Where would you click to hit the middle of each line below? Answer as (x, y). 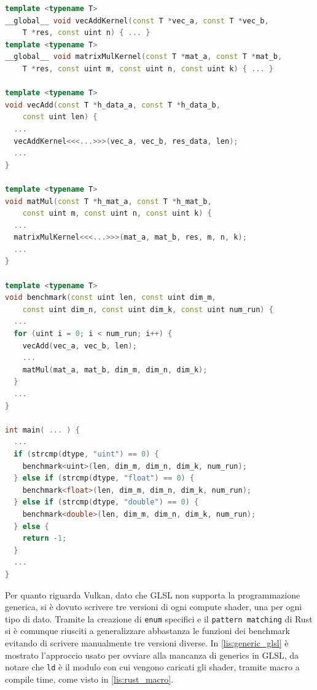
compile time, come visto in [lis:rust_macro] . (89, 679)
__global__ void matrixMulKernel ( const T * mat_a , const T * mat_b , (144, 57)
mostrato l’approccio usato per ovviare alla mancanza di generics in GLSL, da (152, 655)
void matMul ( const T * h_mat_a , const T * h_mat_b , (108, 201)
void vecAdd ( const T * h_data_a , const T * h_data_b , (113, 105)
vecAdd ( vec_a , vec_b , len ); (80, 346)
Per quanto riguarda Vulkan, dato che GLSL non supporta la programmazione (153, 594)
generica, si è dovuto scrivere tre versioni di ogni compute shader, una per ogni (154, 607)
